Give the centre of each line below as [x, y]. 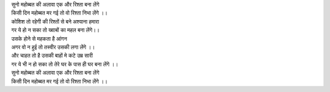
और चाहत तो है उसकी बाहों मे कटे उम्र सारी [52, 55]
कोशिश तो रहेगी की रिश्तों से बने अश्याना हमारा [55, 21]
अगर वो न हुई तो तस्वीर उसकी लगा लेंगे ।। [53, 47]
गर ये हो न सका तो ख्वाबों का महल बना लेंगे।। [56, 30]
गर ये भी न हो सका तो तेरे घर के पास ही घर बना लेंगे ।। [65, 64]
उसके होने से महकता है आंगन [39, 38]
